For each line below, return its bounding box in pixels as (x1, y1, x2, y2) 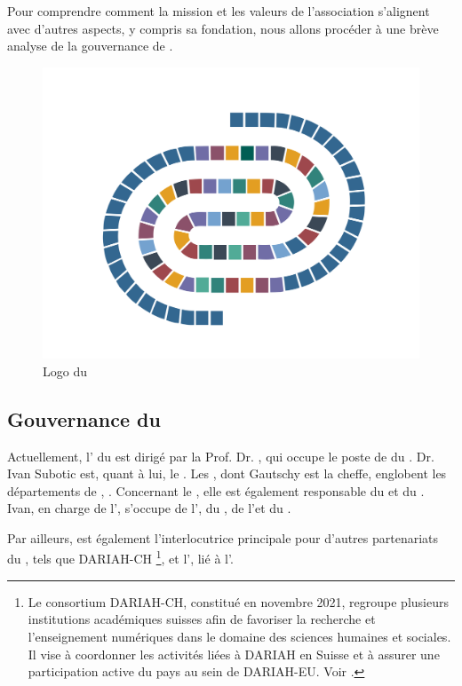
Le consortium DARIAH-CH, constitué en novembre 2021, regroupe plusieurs (28, 592, 449, 611)
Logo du (43, 361, 87, 380)
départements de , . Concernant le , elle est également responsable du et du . (7, 481, 425, 500)
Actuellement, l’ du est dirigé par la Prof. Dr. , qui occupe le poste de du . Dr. (7, 446, 434, 465)
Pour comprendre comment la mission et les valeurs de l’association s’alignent (7, 2, 430, 20)
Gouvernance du (7, 405, 161, 432)
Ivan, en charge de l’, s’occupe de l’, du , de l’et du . (7, 499, 291, 517)
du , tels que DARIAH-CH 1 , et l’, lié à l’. (7, 547, 234, 568)
